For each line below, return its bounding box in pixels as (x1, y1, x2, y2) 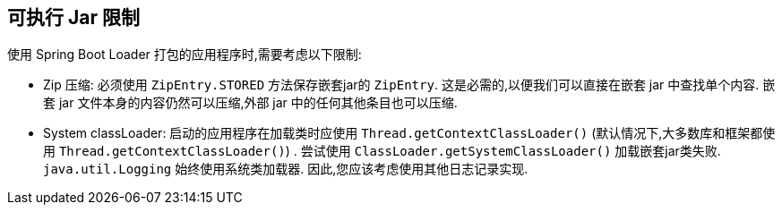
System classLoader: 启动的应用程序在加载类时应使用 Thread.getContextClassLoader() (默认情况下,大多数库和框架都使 (43, 125, 776, 141)
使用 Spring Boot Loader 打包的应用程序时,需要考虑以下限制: (7, 47, 362, 63)
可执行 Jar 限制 (7, 6, 140, 29)
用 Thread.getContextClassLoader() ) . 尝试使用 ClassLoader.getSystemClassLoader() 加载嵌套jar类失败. (43, 143, 721, 159)
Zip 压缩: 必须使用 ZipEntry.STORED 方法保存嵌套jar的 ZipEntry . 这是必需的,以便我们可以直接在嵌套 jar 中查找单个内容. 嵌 (43, 77, 776, 93)
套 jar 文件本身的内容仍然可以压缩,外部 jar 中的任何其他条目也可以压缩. (43, 95, 458, 111)
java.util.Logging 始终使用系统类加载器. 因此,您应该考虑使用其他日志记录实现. (43, 161, 528, 177)
